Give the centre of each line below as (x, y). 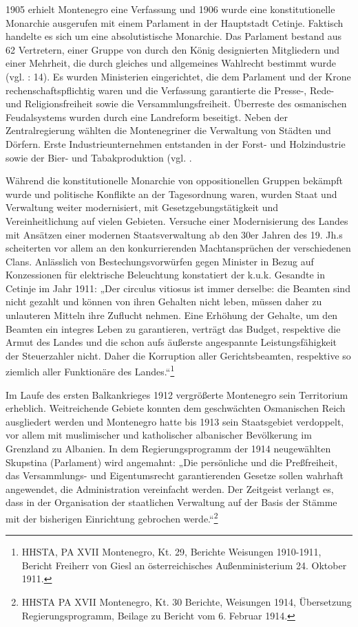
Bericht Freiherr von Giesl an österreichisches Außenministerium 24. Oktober (184, 565)
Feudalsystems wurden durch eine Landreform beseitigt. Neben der (147, 117)
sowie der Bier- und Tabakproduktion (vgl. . (99, 157)
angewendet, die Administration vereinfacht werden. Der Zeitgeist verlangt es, (170, 488)
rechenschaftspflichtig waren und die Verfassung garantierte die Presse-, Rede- (170, 90)
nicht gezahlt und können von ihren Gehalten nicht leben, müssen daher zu (164, 301)
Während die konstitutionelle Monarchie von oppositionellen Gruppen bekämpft (175, 180)
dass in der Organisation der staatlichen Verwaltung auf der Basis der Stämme (171, 502)
